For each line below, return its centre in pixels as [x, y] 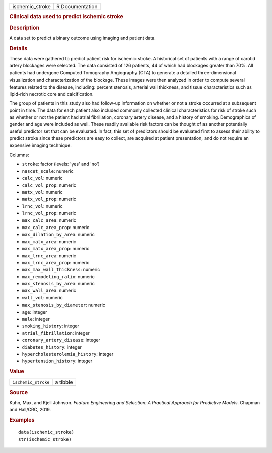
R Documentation [77, 6]
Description [24, 28]
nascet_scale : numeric [48, 171]
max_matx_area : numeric [49, 241]
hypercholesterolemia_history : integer [68, 354]
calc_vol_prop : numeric [49, 185]
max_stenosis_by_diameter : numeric [64, 305]
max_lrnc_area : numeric [49, 255]
